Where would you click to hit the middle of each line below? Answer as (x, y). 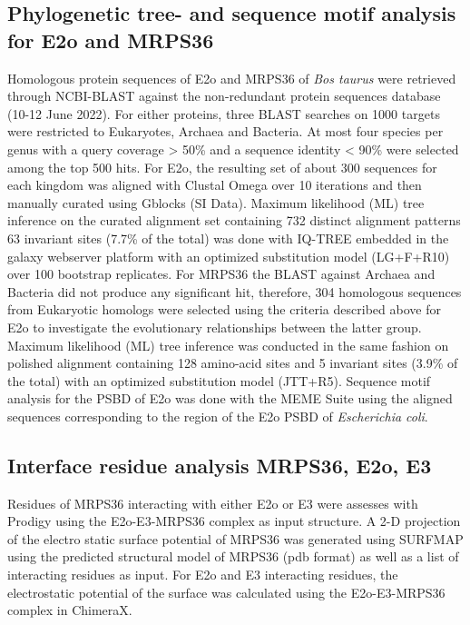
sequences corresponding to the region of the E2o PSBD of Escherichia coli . (218, 416)
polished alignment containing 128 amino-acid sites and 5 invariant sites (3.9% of (233, 363)
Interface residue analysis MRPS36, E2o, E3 (220, 465)
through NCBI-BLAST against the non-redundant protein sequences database (224, 96)
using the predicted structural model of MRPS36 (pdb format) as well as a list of (233, 556)
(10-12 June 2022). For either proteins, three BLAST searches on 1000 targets (224, 113)
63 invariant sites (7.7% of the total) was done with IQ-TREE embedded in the (228, 238)
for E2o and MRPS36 (111, 40)
